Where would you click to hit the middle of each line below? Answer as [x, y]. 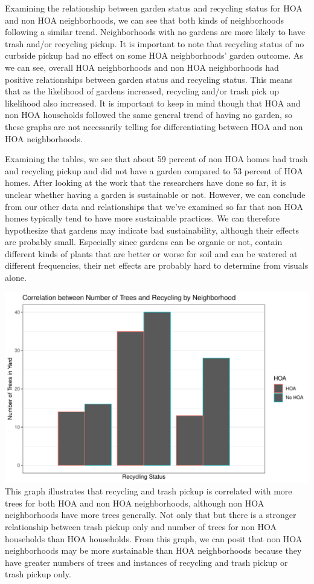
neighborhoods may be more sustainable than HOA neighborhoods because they [153, 550]
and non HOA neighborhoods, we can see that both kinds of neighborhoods [145, 20]
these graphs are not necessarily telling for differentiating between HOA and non [154, 126]
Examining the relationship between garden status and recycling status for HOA [154, 8]
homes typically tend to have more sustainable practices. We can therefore [143, 218]
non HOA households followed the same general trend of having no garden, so [149, 115]
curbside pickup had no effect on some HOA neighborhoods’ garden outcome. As [154, 55]
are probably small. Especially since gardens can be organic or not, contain [144, 242]
